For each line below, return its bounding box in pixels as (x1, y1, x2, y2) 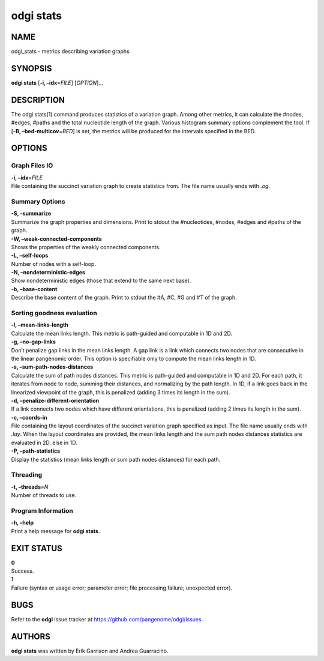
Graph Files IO (11, 161, 53, 170)
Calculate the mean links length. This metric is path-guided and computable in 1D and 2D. (11, 330, 233, 337)
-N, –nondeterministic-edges (11, 269, 85, 276)
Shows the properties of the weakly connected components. (11, 243, 161, 250)
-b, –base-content (11, 285, 58, 292)
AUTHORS (11, 631, 51, 642)
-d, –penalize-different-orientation (11, 397, 99, 404)
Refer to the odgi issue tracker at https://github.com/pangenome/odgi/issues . (11, 615, 203, 623)
